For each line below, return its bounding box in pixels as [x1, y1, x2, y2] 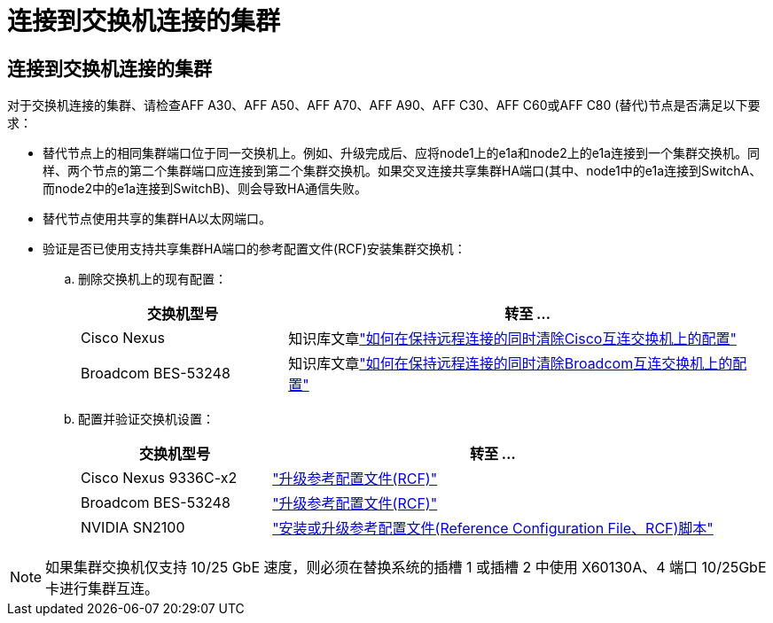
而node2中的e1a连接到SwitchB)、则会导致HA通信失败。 [43, 181, 368, 197]
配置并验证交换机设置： [78, 411, 215, 427]
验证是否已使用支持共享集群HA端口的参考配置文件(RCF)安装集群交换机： [43, 241, 466, 257]
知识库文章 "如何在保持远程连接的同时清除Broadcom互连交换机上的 [288, 354, 733, 373]
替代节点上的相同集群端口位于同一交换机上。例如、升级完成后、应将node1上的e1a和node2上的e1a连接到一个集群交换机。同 [43, 145, 761, 161]
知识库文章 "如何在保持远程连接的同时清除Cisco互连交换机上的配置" [288, 330, 737, 348]
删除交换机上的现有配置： [78, 271, 227, 287]
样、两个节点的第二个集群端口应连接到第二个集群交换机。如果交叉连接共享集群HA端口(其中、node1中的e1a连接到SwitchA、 [43, 163, 762, 179]
